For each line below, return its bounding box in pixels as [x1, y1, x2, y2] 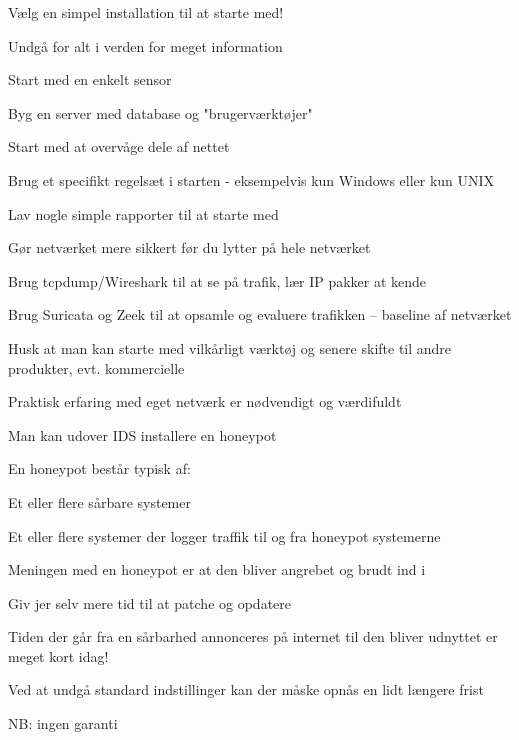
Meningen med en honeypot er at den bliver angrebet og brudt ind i [8, 559, 426, 580]
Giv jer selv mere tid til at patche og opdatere [8, 592, 291, 613]
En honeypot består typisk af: [8, 458, 191, 479]
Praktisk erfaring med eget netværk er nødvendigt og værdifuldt [8, 391, 402, 412]
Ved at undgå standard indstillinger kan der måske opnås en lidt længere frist [8, 679, 484, 700]
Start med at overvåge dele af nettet [8, 136, 230, 157]
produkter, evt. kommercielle [8, 357, 185, 378]
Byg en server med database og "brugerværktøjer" [8, 102, 313, 123]
